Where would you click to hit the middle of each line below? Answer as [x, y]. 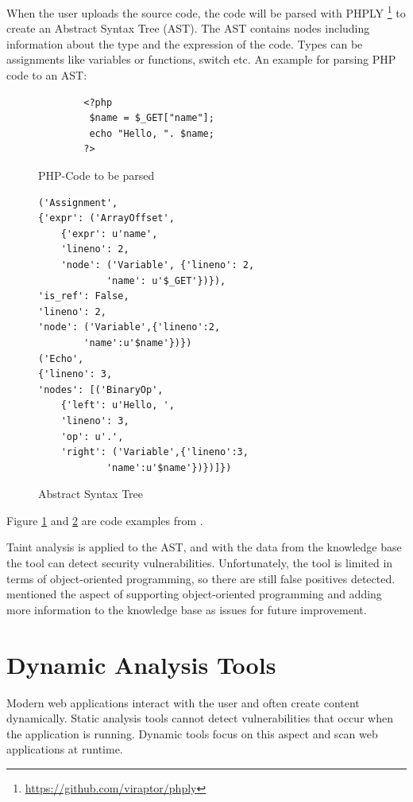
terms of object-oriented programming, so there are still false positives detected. [201, 578]
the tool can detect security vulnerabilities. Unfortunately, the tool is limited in [200, 563]
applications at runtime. [65, 749]
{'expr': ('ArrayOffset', [106, 218]
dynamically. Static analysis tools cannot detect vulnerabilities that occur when [200, 718]
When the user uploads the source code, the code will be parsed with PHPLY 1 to [206, 12]
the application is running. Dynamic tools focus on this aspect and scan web [192, 733]
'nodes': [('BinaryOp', [101, 389]
